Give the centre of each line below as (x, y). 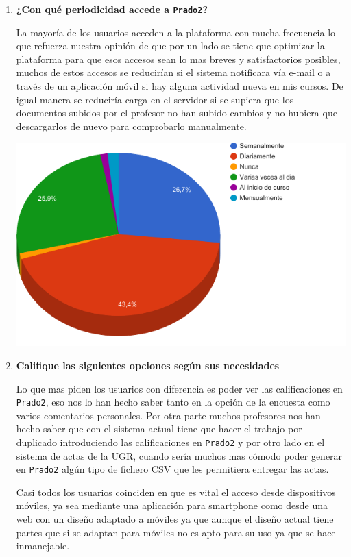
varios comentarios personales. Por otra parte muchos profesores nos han (168, 415)
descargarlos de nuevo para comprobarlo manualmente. (131, 126)
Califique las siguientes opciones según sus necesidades (148, 365)
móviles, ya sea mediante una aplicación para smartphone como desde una (172, 505)
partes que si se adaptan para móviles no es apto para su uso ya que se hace (176, 532)
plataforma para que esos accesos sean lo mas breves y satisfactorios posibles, (178, 59)
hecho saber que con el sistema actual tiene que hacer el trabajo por (159, 429)
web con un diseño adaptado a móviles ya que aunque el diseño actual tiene (175, 519)
